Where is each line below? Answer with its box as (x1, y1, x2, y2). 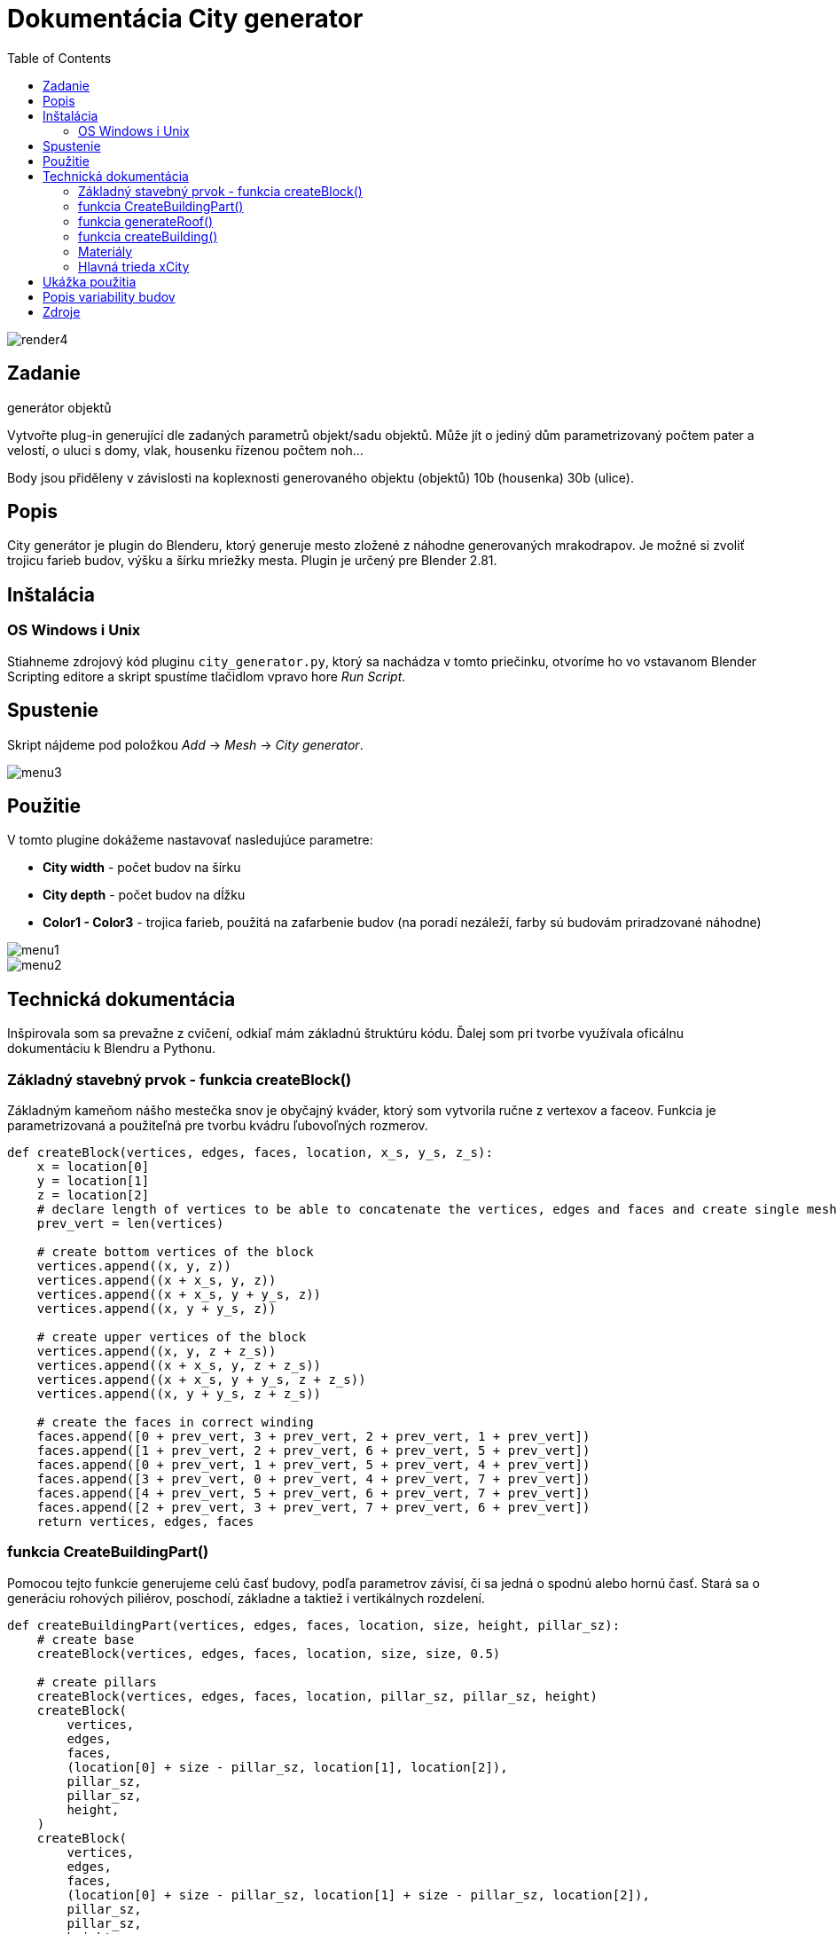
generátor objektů (7, 399, 112, 415)
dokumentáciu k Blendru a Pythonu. (7, 1041, 216, 1057)
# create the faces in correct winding (36, 1414, 314, 1429)
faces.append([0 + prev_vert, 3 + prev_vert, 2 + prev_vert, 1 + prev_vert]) (36, 1428, 591, 1443)
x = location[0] (36, 1159, 150, 1174)
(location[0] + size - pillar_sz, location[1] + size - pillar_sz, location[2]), (66, 1887, 650, 1902)
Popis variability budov (43, 288, 176, 304)
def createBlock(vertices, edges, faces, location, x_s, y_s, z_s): (7, 1144, 493, 1160)
